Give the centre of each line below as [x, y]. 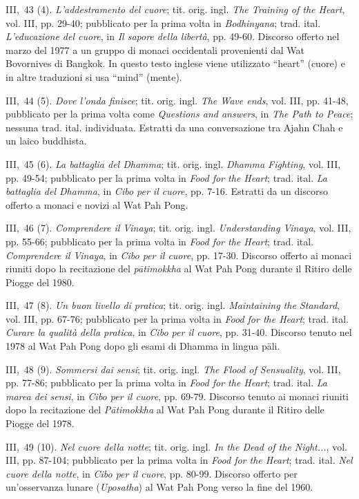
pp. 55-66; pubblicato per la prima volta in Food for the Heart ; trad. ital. [160, 241]
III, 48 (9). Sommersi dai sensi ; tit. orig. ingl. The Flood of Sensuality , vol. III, [173, 369]
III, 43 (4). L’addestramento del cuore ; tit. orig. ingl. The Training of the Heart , [175, 9]
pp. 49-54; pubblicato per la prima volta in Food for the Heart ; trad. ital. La [166, 177]
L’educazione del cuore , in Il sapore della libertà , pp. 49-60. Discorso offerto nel [173, 36]
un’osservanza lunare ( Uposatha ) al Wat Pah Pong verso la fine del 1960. [159, 487]
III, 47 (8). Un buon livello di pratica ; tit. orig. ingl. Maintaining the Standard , [173, 305]
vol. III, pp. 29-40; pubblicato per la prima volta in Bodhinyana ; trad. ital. [163, 22]
